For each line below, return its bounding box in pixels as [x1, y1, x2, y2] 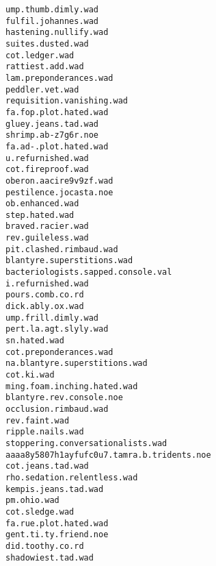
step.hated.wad [5, 210, 75, 220]
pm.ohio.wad [5, 495, 59, 506]
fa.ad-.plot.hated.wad [5, 141, 109, 151]
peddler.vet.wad [5, 84, 79, 95]
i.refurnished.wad [5, 278, 89, 288]
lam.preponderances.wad [5, 73, 113, 83]
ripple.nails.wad [5, 427, 84, 437]
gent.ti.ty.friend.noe [5, 530, 109, 540]
